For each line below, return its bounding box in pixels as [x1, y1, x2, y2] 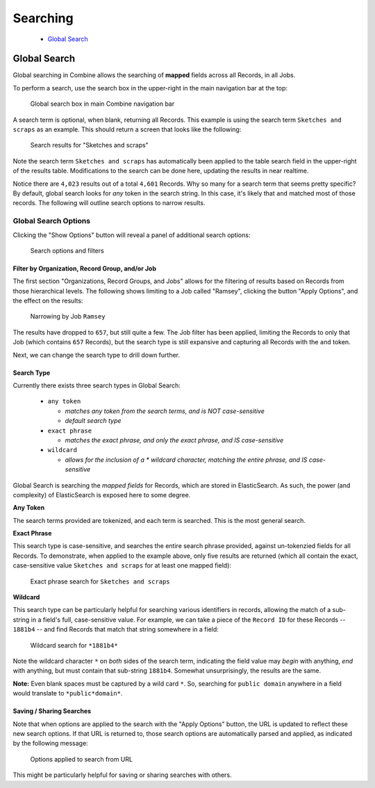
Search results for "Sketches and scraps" [30, 141, 149, 150]
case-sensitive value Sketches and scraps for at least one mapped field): [12, 561, 232, 570]
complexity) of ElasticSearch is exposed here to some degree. [12, 490, 191, 499]
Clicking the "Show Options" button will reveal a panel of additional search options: [12, 230, 251, 239]
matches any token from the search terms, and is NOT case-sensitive [65, 407, 265, 415]
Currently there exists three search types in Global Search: [12, 381, 181, 389]
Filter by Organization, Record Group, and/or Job [12, 264, 156, 273]
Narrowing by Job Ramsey [30, 312, 106, 321]
